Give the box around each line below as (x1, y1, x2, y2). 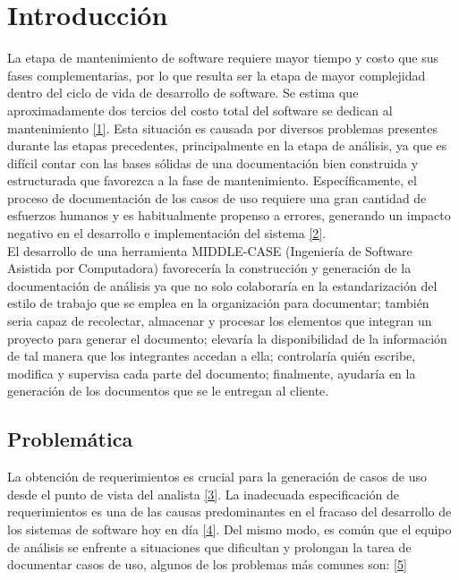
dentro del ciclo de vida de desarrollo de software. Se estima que (7, 83, 359, 102)
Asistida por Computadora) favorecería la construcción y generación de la (7, 259, 412, 277)
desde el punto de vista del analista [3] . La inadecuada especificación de (7, 484, 400, 503)
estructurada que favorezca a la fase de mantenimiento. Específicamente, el (7, 171, 417, 190)
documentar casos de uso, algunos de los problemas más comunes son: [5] (7, 555, 407, 574)
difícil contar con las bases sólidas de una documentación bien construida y (7, 153, 419, 172)
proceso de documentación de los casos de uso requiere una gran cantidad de (7, 188, 427, 207)
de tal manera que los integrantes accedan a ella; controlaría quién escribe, (7, 346, 416, 365)
